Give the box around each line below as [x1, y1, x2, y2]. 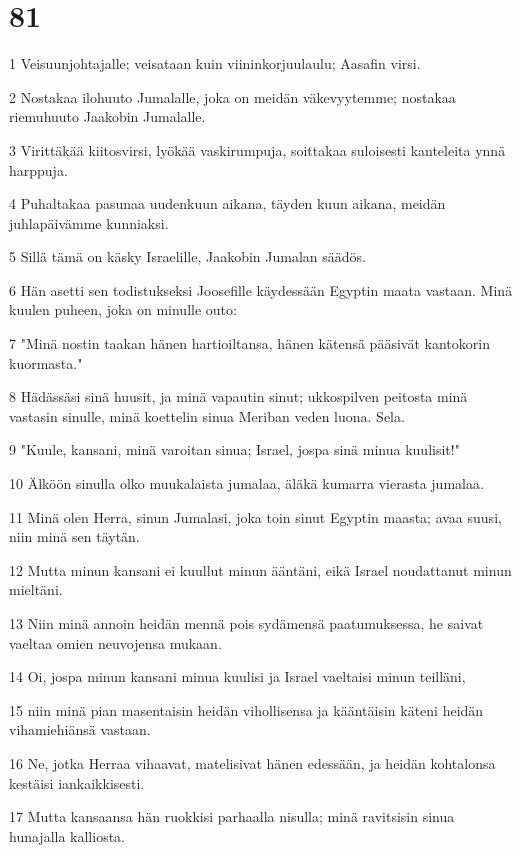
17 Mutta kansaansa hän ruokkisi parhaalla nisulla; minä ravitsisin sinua [9, 806, 455, 827]
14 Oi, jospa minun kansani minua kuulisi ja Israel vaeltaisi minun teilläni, [9, 666, 466, 687]
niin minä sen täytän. [9, 526, 140, 547]
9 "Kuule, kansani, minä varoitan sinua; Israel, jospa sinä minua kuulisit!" [9, 439, 460, 460]
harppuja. [9, 159, 68, 180]
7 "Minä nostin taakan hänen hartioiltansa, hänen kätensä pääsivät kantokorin [9, 333, 490, 354]
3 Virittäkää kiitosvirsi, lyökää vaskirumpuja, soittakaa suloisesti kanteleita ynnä [9, 139, 506, 160]
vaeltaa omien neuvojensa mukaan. [9, 632, 222, 653]
